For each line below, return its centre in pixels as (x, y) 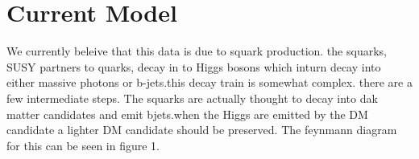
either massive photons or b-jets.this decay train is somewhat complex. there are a (209, 82)
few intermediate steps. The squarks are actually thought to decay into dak (192, 98)
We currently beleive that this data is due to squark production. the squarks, (197, 51)
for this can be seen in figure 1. (83, 145)
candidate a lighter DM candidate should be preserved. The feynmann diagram (202, 130)
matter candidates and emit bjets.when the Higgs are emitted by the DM (187, 114)
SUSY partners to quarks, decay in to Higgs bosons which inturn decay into (194, 66)
